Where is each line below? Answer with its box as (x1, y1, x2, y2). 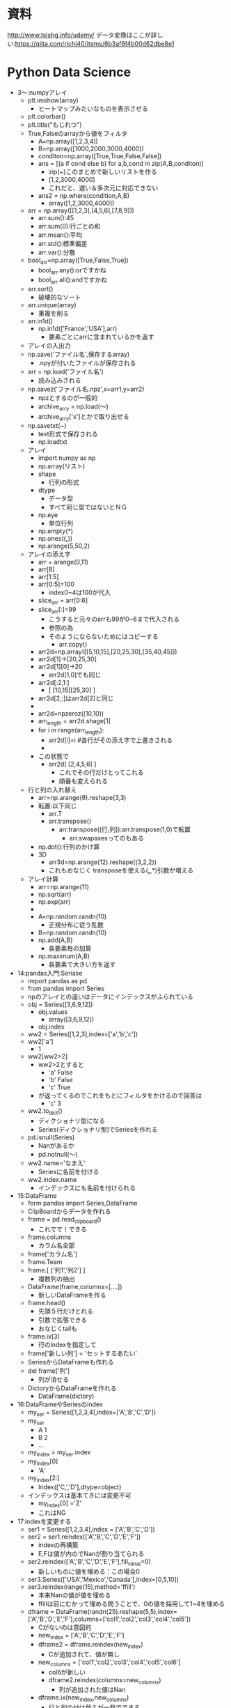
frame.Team (27, 1257, 63, 1265)
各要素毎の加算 (48, 944, 92, 953)
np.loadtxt (38, 437, 67, 446)
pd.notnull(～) (38, 1150, 78, 1158)
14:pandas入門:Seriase (17, 969, 83, 978)
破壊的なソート (38, 293, 81, 302)
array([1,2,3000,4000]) (48, 199, 115, 207)
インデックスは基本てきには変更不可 (27, 1491, 132, 1499)
